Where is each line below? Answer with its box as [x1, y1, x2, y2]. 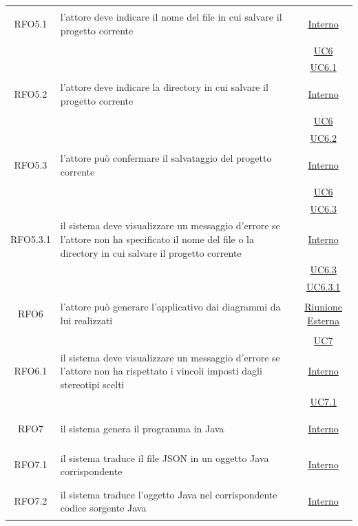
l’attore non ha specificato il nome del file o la [60, 231, 255, 246]
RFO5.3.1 [10, 231, 51, 246]
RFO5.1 [14, 16, 48, 30]
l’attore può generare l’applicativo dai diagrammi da [60, 299, 281, 314]
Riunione [304, 299, 342, 314]
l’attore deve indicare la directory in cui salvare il [60, 80, 268, 94]
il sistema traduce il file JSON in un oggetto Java [60, 450, 269, 465]
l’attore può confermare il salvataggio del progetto [60, 151, 272, 165]
